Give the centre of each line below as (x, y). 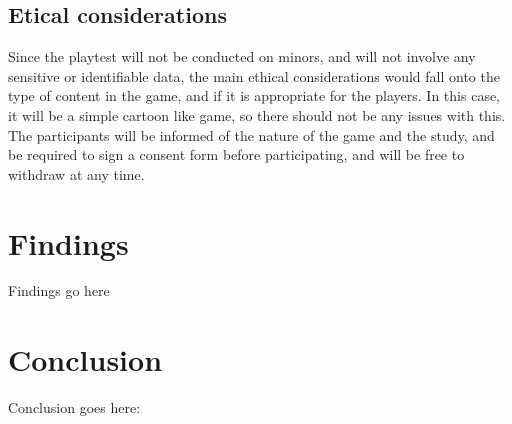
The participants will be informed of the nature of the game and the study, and (251, 134)
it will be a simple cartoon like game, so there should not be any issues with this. (257, 114)
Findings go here (59, 290)
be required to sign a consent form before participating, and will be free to (236, 154)
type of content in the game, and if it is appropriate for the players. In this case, (254, 95)
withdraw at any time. (76, 173)
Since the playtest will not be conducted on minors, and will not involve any (242, 56)
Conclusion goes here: (74, 407)
